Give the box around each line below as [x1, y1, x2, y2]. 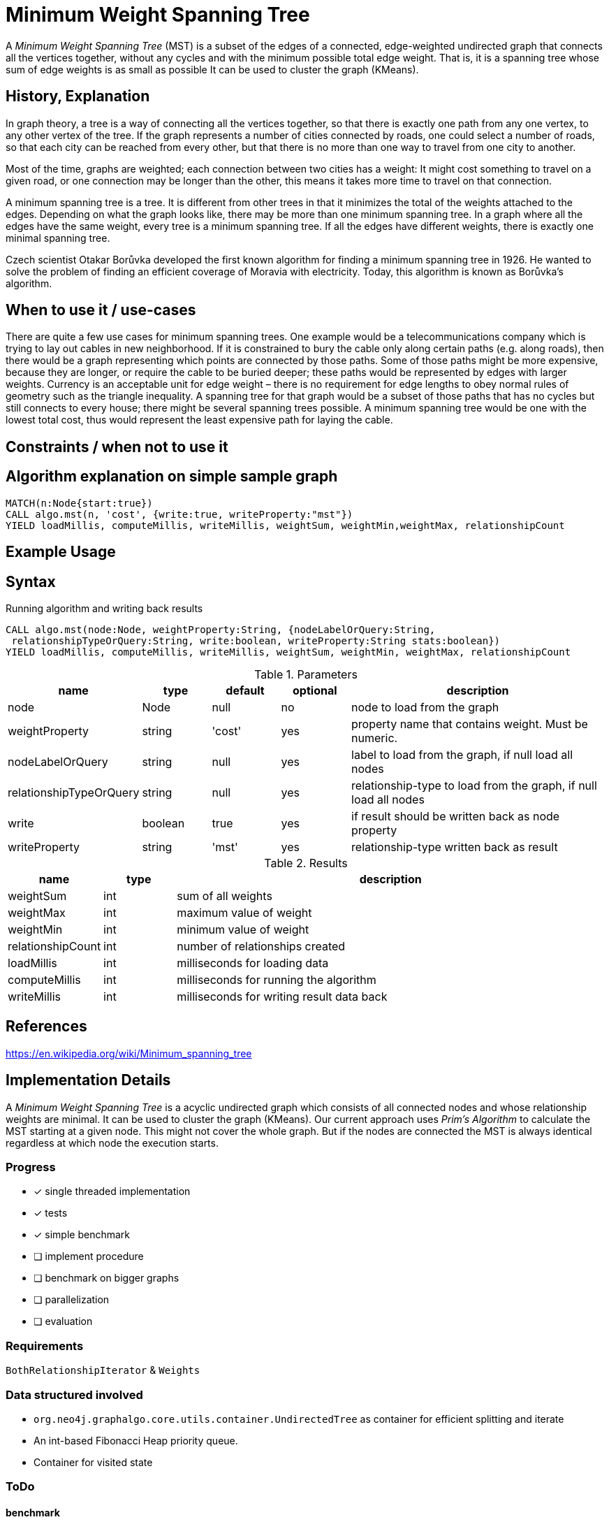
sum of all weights [177, 888, 272, 903]
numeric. [351, 730, 398, 745]
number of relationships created [177, 938, 346, 953]
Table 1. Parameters [254, 667, 358, 681]
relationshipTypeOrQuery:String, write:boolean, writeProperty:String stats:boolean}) [11, 635, 501, 646]
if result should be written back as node [351, 809, 560, 823]
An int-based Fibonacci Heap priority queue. [34, 1434, 238, 1447]
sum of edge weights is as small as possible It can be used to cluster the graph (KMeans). [6, 63, 419, 75]
